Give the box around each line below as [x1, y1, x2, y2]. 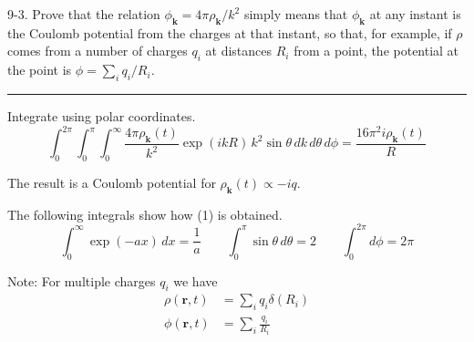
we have [173, 271, 218, 290]
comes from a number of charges [7, 41, 188, 60]
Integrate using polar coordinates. [7, 106, 196, 125]
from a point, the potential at [294, 41, 459, 60]
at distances [205, 41, 273, 60]
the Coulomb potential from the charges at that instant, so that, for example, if [7, 23, 452, 42]
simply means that [243, 5, 348, 23]
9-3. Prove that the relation [7, 5, 160, 23]
